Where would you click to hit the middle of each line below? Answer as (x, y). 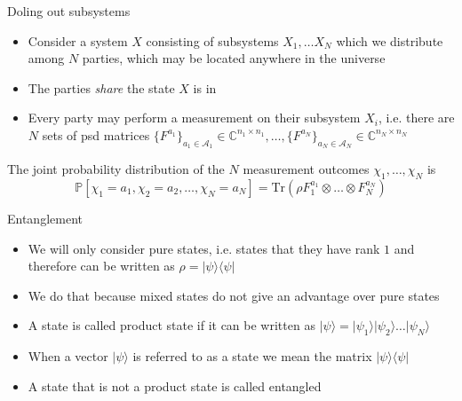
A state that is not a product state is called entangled (175, 385)
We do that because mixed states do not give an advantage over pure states (234, 295)
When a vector (68, 356)
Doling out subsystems (69, 11)
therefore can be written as (101, 266)
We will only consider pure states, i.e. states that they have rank (204, 248)
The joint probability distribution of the (116, 169)
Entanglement (45, 218)
